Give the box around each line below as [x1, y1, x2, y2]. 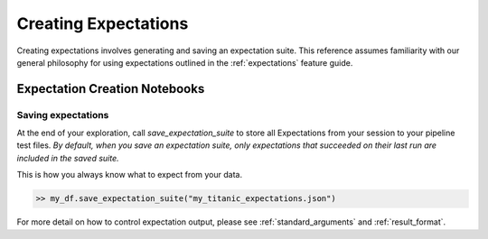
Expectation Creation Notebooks [16, 81, 205, 97]
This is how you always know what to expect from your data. [16, 170, 243, 180]
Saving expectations [16, 108, 109, 121]
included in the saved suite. [16, 152, 119, 163]
